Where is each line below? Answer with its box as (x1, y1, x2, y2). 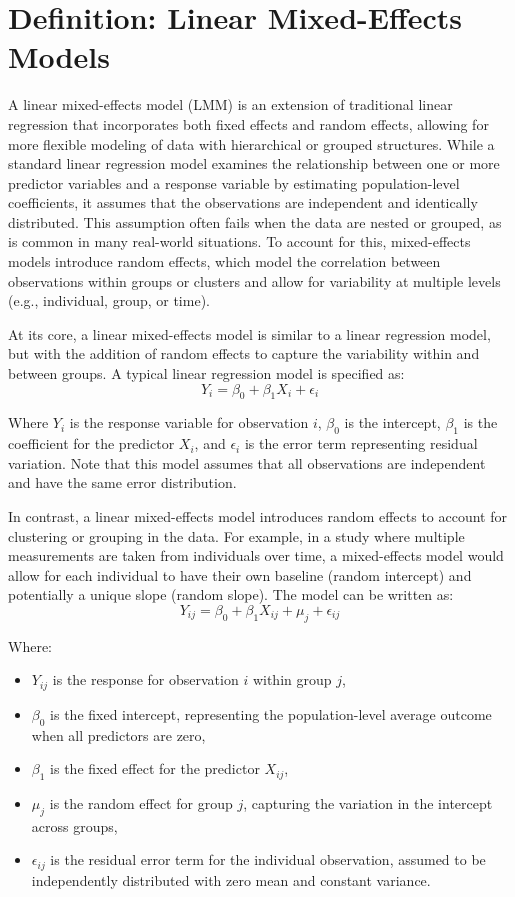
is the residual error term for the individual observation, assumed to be (50, 849, 486, 870)
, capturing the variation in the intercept (243, 793, 493, 813)
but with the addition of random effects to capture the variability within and (8, 343, 480, 364)
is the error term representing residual (244, 433, 478, 454)
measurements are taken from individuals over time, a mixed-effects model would (8, 545, 504, 566)
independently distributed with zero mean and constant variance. (31, 869, 431, 890)
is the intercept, (344, 412, 441, 433)
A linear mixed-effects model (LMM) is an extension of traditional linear (8, 94, 453, 115)
